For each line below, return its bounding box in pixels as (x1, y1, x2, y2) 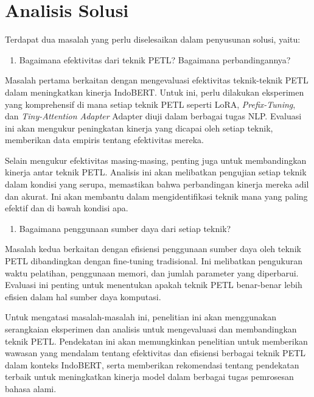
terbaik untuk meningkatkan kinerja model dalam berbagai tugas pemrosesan (5, 370, 294, 383)
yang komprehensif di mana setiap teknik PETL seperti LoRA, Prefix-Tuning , (5, 97, 296, 110)
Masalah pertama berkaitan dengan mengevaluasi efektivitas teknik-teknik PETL (5, 74, 309, 86)
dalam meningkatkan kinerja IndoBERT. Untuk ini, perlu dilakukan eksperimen (5, 85, 304, 98)
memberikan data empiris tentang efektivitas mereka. (5, 133, 204, 146)
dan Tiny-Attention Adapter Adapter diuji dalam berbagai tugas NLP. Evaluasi (5, 110, 302, 122)
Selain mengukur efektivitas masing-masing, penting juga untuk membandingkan (5, 153, 307, 166)
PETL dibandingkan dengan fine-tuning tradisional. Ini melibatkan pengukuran (5, 255, 302, 267)
